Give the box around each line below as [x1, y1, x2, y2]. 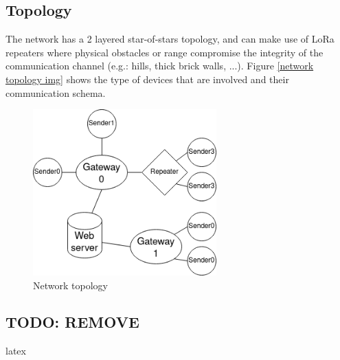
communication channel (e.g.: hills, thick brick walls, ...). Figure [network [5, 58, 314, 73]
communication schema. [5, 85, 106, 100]
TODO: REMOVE [5, 311, 139, 333]
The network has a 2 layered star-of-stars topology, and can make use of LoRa [5, 32, 335, 46]
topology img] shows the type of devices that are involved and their [5, 71, 289, 86]
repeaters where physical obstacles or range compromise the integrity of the [5, 45, 324, 59]
